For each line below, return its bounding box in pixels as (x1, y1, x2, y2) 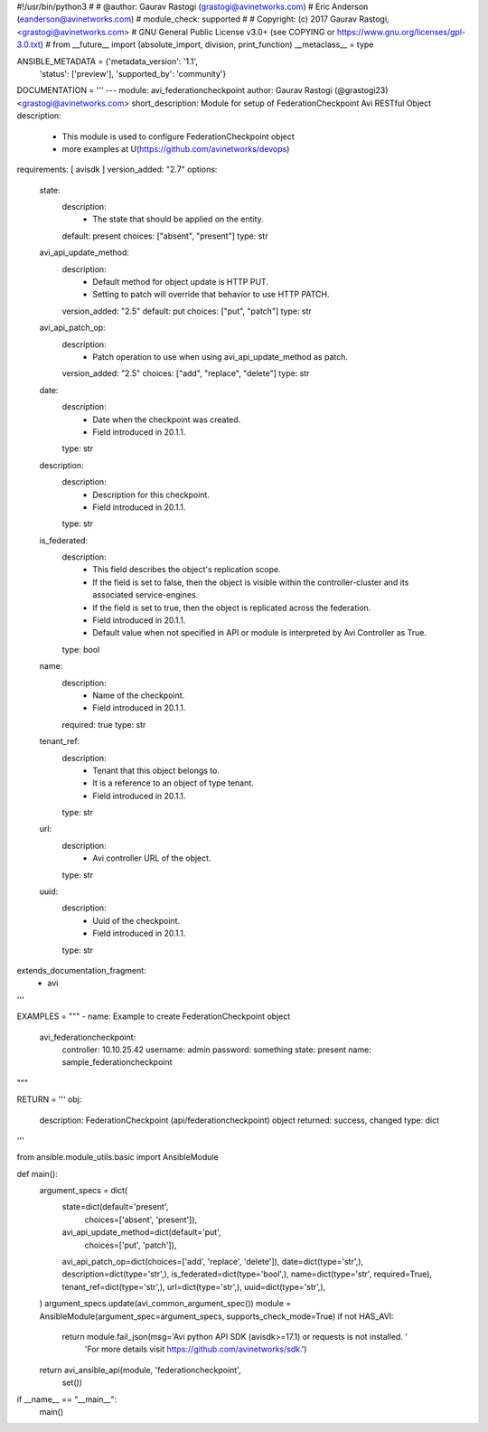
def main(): (16, 1168, 58, 1179)
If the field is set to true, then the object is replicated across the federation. (92, 602, 371, 613)
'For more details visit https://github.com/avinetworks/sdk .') (84, 1343, 307, 1355)
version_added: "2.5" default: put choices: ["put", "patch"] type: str (61, 306, 312, 316)
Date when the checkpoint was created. (92, 414, 241, 425)
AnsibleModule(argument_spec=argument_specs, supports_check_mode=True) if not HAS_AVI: (39, 1311, 395, 1322)
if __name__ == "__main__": (16, 1393, 117, 1405)
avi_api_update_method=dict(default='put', (61, 1227, 221, 1238)
